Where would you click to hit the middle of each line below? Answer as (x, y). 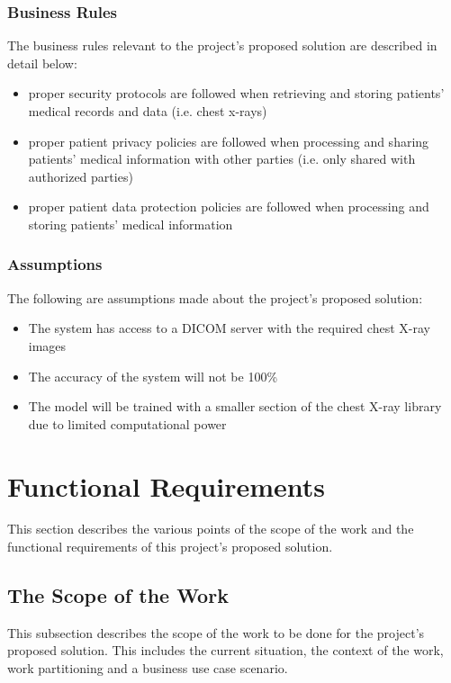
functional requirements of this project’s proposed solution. (170, 547)
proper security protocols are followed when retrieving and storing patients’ (236, 93)
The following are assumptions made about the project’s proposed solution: (215, 297)
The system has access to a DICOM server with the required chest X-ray (229, 328)
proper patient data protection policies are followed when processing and (229, 207)
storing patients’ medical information (131, 224)
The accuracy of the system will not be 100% (153, 376)
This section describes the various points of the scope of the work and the (211, 529)
